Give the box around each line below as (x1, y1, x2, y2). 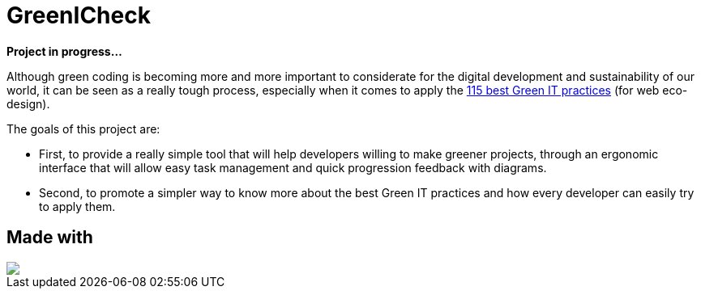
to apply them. (39, 199, 116, 213)
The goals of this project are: (6, 121, 160, 136)
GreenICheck (6, 2, 151, 29)
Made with (6, 227, 93, 248)
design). (6, 96, 50, 111)
